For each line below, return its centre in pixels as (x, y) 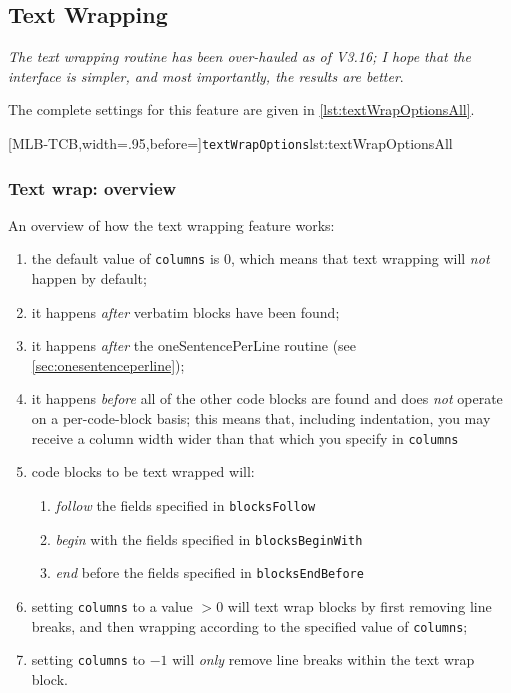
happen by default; (89, 278)
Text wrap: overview (92, 187)
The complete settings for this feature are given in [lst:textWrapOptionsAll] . (241, 109)
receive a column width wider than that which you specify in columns (245, 437)
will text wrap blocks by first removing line (359, 605)
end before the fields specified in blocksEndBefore (209, 572)
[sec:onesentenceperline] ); (108, 364)
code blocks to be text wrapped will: (143, 471)
